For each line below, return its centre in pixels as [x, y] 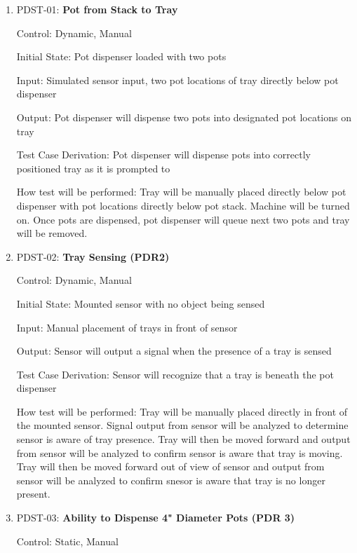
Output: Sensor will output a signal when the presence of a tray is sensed [174, 351]
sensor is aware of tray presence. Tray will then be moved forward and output [183, 439]
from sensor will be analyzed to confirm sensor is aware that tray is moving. [180, 452]
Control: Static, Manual [67, 541]
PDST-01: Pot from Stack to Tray [97, 9]
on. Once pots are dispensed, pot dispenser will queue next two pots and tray [183, 219]
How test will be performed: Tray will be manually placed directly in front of [182, 411]
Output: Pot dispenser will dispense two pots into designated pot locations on [184, 117]
